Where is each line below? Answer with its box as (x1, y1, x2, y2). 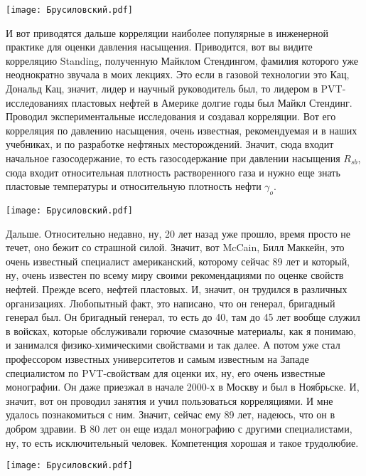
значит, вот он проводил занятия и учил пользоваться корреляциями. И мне (6, 393, 333, 408)
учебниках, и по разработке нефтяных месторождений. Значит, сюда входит (6, 137, 334, 152)
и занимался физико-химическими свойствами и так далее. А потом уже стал (6, 337, 340, 352)
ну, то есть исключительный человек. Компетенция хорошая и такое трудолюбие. (6, 435, 359, 450)
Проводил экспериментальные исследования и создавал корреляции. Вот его (6, 109, 336, 124)
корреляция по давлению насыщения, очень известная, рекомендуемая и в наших (6, 122, 357, 137)
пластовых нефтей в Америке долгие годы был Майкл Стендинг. (71, 95, 352, 110)
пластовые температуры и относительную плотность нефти (6, 179, 262, 194)
